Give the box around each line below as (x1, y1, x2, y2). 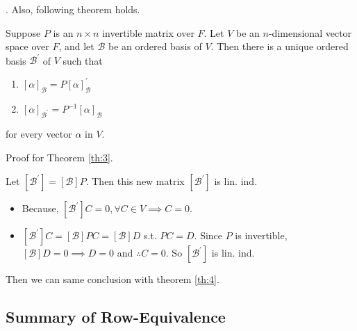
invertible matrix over (102, 25, 194, 40)
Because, (22, 201, 59, 216)
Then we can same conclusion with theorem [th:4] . (6, 272, 219, 286)
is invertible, (235, 228, 288, 243)
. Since (194, 228, 223, 243)
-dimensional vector (268, 25, 352, 40)
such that (63, 53, 103, 67)
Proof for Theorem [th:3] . (6, 150, 113, 164)
